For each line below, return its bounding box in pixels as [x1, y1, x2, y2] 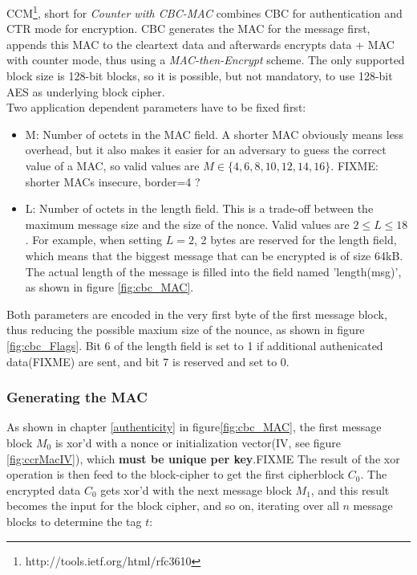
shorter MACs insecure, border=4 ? [25, 173, 200, 190]
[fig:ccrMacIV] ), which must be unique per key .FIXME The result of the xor [6, 450, 400, 467]
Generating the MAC [6, 387, 148, 407]
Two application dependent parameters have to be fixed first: [6, 99, 306, 116]
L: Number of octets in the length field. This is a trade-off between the [25, 200, 374, 217]
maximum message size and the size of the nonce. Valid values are [25, 215, 350, 232]
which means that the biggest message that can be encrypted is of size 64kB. [25, 247, 403, 263]
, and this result [310, 481, 390, 498]
